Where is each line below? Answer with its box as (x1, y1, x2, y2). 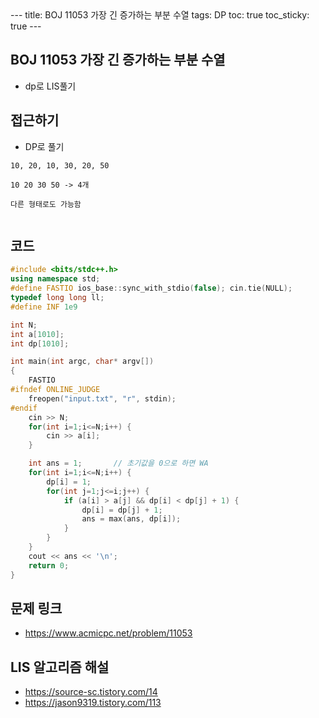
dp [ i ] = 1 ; (46, 477, 92, 487)
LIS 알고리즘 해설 (10, 658, 110, 676)
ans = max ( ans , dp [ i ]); (81, 514, 182, 524)
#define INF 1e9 (10, 302, 78, 312)
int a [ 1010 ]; (10, 329, 65, 339)
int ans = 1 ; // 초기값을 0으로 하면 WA (28, 458, 209, 469)
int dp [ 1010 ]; (10, 338, 70, 349)
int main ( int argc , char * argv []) (10, 357, 155, 367)
